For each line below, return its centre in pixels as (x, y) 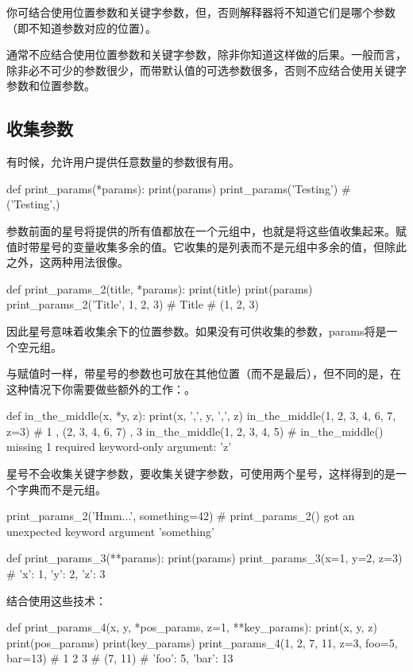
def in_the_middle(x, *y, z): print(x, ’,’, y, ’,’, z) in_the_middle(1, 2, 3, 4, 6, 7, (201, 416)
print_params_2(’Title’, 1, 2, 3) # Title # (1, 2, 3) (133, 304)
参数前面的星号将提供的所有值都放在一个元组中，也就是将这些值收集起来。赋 (206, 230)
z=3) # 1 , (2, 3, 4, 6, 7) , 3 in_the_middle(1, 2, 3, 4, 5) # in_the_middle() (195, 431)
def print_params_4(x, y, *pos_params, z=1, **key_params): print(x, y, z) (192, 627)
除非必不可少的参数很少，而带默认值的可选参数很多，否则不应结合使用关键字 (206, 70)
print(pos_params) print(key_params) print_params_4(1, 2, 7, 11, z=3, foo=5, (202, 642)
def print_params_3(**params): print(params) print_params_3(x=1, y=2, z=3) (205, 558)
